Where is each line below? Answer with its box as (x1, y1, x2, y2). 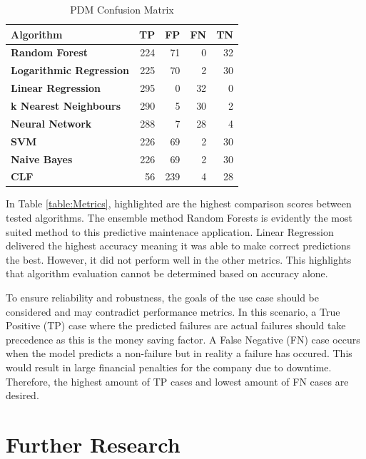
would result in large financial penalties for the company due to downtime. (6, 359, 332, 374)
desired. (6, 388, 39, 403)
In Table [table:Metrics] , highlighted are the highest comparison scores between (6, 196, 352, 211)
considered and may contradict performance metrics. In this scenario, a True (6, 304, 340, 319)
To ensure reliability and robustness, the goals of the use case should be (6, 290, 319, 304)
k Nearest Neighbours (11, 98, 121, 113)
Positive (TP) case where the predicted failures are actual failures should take (6, 318, 346, 333)
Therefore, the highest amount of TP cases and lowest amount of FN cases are (6, 373, 349, 388)
